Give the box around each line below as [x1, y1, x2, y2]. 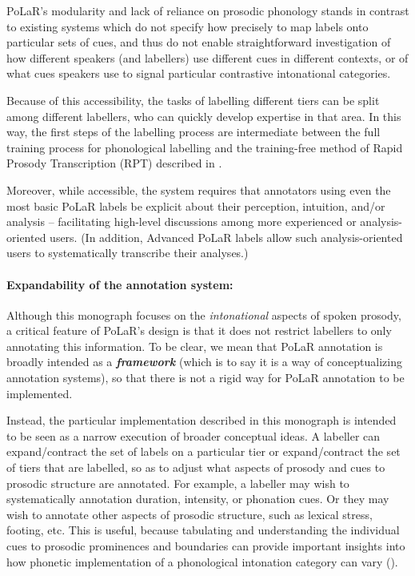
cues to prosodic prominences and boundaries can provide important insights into [6, 538, 405, 554]
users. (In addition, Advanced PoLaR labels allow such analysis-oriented [50, 228, 403, 245]
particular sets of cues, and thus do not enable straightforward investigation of [6, 34, 391, 50]
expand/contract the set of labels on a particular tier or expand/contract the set [6, 443, 401, 460]
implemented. [6, 385, 73, 401]
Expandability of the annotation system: [6, 276, 233, 292]
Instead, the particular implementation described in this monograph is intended [6, 412, 397, 429]
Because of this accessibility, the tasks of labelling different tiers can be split [6, 91, 380, 108]
